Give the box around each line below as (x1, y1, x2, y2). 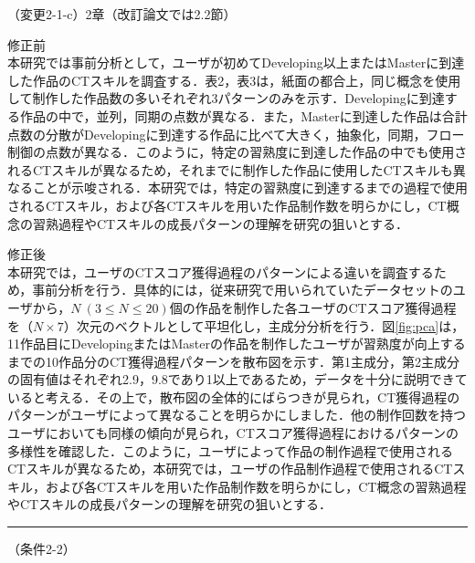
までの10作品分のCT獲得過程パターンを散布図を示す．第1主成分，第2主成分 (7, 351, 459, 370)
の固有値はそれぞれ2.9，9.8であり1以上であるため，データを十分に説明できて (7, 370, 468, 389)
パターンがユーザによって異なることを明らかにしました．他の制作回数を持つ (7, 405, 466, 424)
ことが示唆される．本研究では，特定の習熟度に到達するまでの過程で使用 (32, 178, 468, 197)
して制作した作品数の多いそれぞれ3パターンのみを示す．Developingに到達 (7, 89, 445, 108)
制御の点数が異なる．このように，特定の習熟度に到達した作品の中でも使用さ (7, 142, 468, 162)
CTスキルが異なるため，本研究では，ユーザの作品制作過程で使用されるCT (7, 459, 453, 478)
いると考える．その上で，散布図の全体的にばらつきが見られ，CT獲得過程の (7, 387, 460, 406)
